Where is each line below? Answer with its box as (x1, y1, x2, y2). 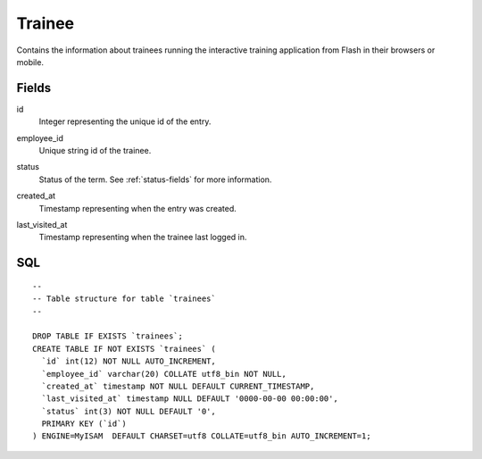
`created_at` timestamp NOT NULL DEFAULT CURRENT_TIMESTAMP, (41, 380, 315, 391)
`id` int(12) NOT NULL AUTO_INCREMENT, (41, 356, 216, 366)
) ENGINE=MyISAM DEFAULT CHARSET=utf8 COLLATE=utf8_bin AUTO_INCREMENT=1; (32, 431, 371, 441)
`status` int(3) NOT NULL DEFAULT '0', (41, 406, 216, 416)
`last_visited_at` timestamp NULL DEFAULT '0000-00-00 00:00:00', (41, 394, 338, 404)
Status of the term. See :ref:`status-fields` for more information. (38, 174, 272, 185)
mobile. (16, 56, 45, 67)
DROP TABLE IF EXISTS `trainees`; (32, 331, 183, 341)
